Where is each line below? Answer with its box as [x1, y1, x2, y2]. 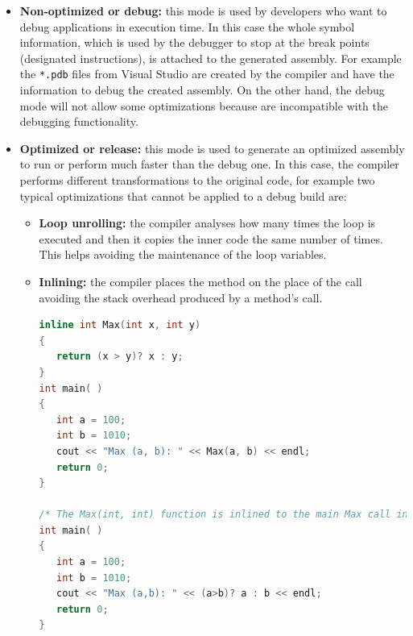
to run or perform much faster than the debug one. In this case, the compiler [19, 156, 399, 173]
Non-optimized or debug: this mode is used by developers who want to [19, 2, 387, 19]
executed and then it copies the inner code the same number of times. [39, 230, 383, 247]
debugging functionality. [19, 113, 138, 130]
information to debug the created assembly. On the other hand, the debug [19, 81, 385, 98]
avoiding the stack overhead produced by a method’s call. [39, 289, 323, 306]
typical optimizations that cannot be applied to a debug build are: [19, 187, 347, 204]
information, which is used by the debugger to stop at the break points [19, 34, 370, 51]
